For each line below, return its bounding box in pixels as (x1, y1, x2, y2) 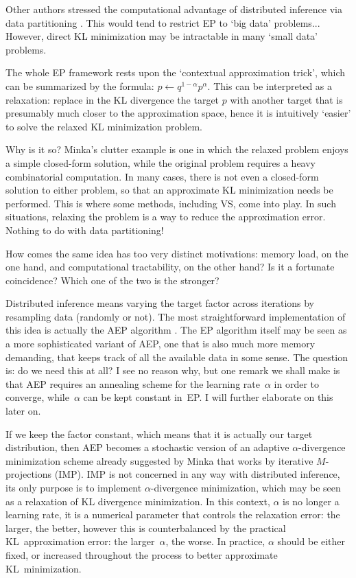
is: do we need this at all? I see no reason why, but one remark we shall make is (5, 363, 340, 378)
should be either (277, 534, 346, 548)
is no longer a (283, 494, 340, 508)
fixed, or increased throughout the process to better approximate (5, 547, 278, 562)
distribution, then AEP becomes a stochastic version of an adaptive (5, 440, 289, 454)
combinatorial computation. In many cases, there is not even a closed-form (5, 169, 319, 183)
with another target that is (230, 92, 343, 106)
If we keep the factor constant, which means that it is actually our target (5, 426, 313, 441)
